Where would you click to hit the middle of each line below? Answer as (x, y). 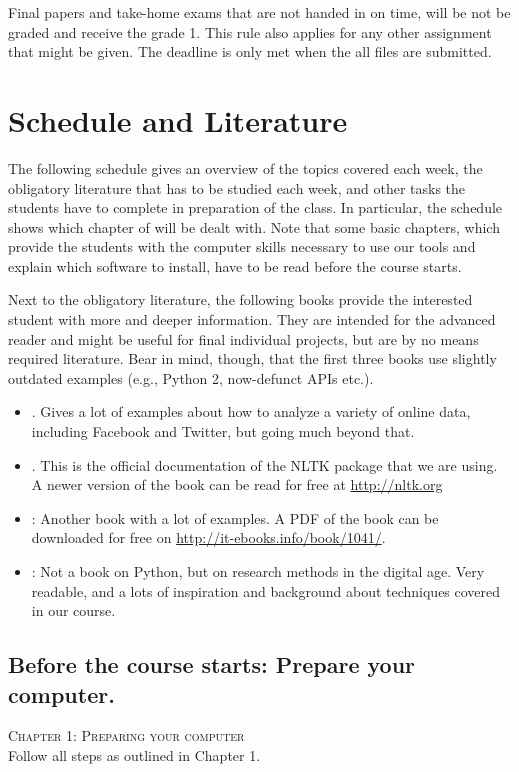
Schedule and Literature (178, 119)
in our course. (73, 610)
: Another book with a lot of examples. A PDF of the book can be (235, 517)
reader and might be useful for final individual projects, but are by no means (243, 338)
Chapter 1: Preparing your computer (126, 735)
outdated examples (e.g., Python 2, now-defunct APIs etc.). (191, 377)
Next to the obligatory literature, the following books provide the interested (240, 299)
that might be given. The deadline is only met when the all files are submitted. (250, 51)
